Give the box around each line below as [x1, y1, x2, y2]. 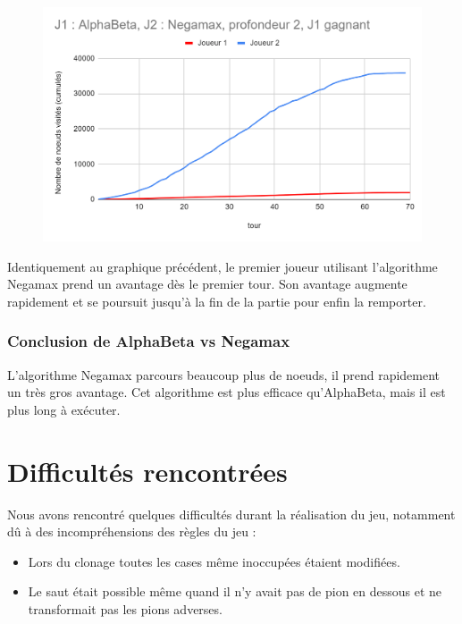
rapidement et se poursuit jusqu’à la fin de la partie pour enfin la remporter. [7, 291, 426, 310]
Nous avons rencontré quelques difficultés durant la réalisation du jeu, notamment [7, 504, 456, 523]
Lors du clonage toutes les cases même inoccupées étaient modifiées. [28, 552, 400, 570]
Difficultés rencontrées [7, 452, 288, 489]
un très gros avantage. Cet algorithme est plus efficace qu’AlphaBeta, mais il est [7, 383, 446, 401]
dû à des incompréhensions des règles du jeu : [7, 522, 256, 541]
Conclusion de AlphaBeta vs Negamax [7, 330, 290, 352]
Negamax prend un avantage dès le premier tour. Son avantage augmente [7, 274, 407, 293]
